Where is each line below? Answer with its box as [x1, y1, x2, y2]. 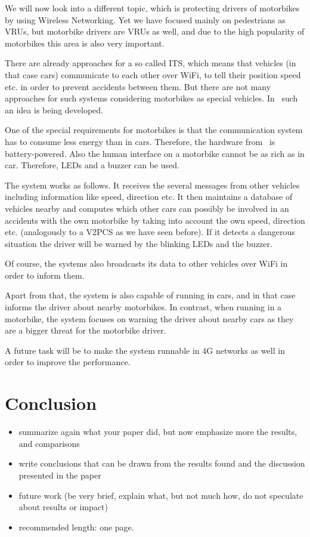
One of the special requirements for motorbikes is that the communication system [5, 124, 303, 136]
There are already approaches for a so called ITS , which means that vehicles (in [5, 57, 296, 69]
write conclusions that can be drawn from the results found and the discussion [18, 457, 305, 470]
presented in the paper [18, 468, 101, 481]
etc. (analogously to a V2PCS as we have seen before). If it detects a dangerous [5, 226, 295, 238]
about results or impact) [18, 501, 108, 513]
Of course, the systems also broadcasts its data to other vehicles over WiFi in [5, 257, 288, 270]
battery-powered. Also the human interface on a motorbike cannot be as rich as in [5, 147, 305, 159]
